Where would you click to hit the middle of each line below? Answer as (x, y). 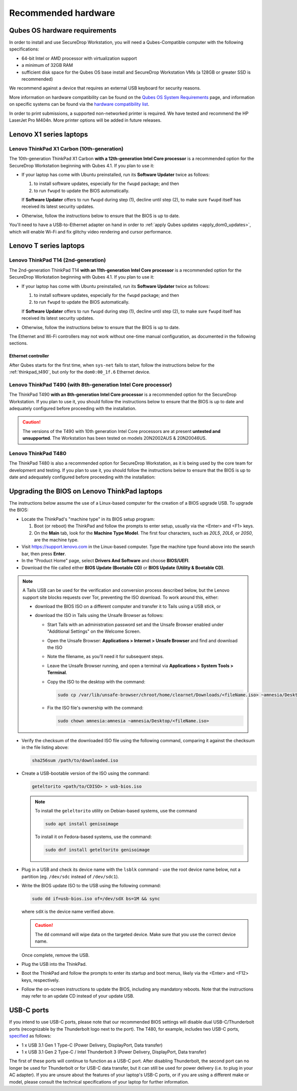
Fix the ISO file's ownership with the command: (95, 708)
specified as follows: (30, 1036)
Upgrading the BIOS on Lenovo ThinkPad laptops (86, 491)
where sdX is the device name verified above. (68, 911)
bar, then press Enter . (44, 554)
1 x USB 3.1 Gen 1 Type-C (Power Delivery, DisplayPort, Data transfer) (92, 1045)
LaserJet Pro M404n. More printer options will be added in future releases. (85, 120)
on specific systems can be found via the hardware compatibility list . (79, 104)
